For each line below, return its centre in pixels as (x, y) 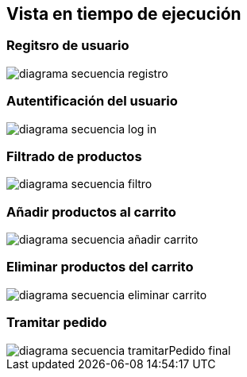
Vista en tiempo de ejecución (124, 14)
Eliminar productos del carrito (100, 267)
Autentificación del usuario (92, 101)
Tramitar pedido (57, 323)
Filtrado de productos (74, 156)
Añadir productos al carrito (91, 212)
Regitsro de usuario (68, 46)
